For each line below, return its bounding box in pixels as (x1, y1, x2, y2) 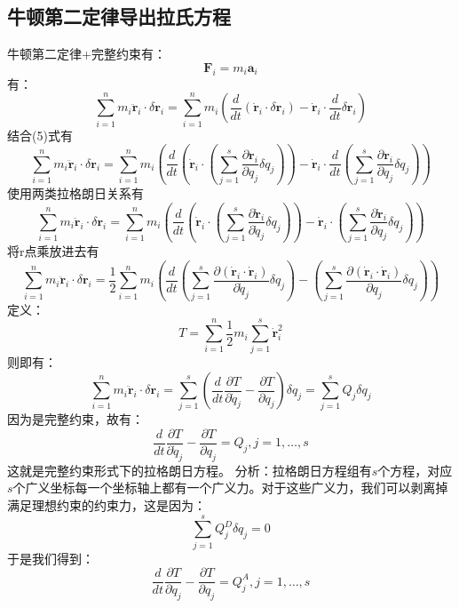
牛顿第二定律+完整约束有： (7, 44, 166, 63)
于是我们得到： (7, 548, 94, 567)
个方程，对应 (377, 460, 453, 479)
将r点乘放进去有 (7, 242, 99, 260)
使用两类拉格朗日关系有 (7, 183, 144, 202)
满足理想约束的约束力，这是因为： (7, 496, 206, 515)
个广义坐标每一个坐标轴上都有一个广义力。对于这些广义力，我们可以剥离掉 (12, 478, 448, 497)
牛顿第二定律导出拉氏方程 (7, 3, 231, 30)
